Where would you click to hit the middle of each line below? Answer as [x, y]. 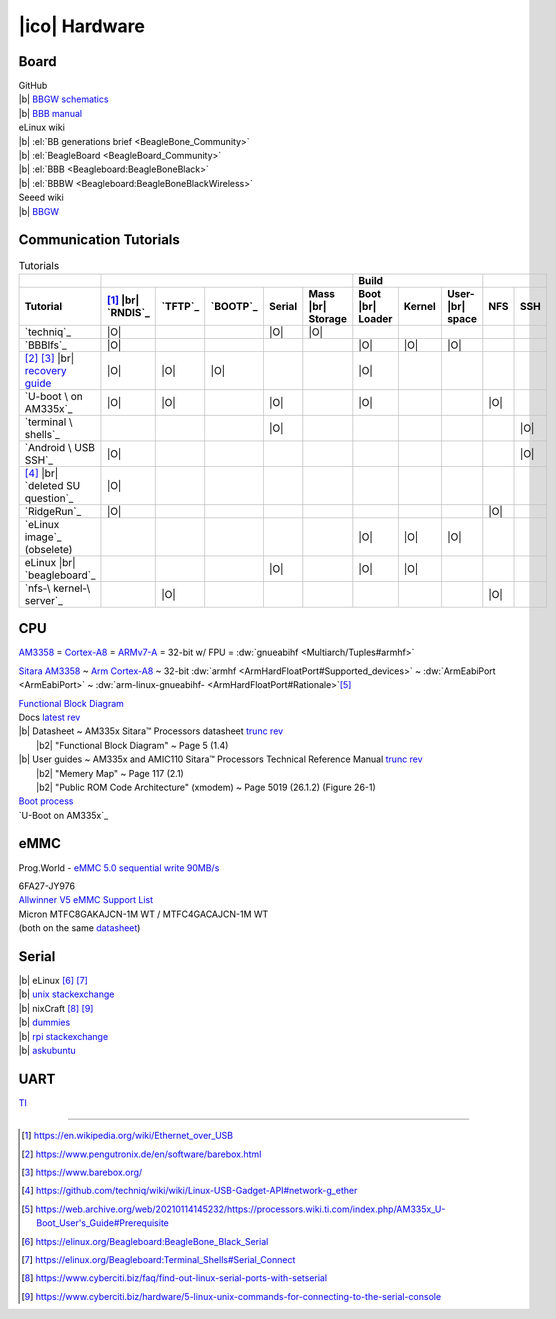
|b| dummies [44, 1022]
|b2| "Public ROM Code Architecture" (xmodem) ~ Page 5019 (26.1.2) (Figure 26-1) [206, 787]
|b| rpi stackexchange [63, 1036]
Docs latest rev [49, 717]
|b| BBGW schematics [63, 99]
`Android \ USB [59, 447]
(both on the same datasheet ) [79, 928]
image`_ [43, 537]
